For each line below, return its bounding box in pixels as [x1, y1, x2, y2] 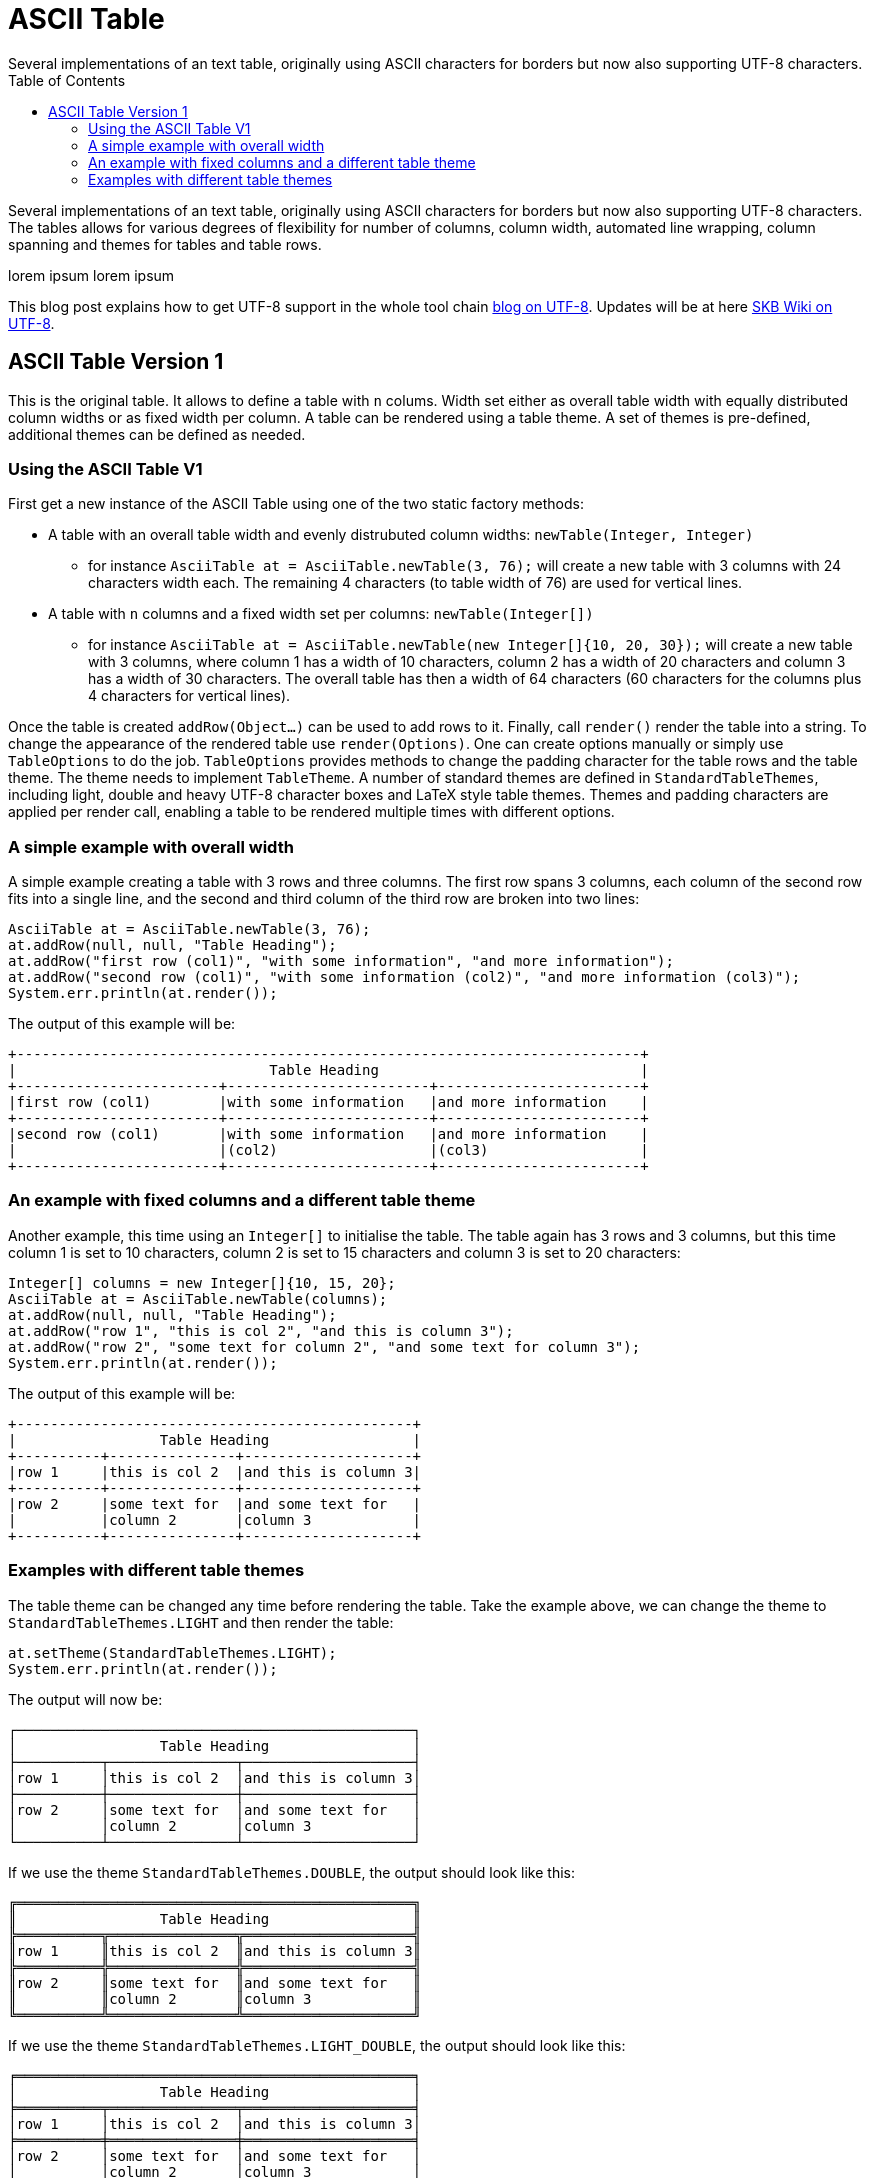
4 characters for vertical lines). [88, 687, 291, 705]
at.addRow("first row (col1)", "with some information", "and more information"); [8, 953, 674, 970]
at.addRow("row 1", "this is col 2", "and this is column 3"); [8, 1322, 514, 1339]
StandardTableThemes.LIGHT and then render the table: [8, 1613, 394, 1631]
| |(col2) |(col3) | [8, 1142, 649, 1159]
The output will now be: [8, 1690, 163, 1708]
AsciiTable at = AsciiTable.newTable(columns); [8, 1290, 388, 1307]
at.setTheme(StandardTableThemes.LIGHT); [8, 1644, 337, 1661]
